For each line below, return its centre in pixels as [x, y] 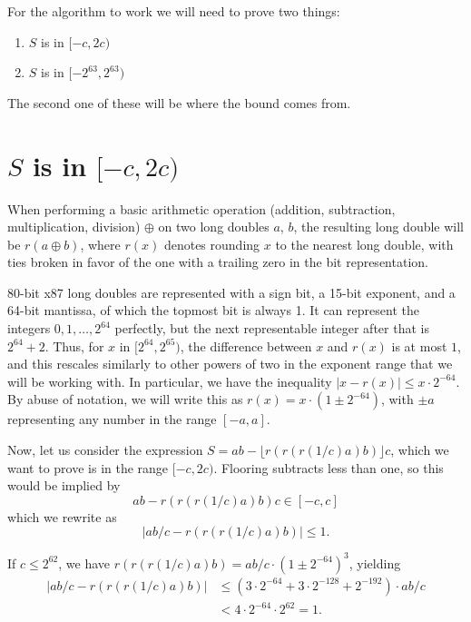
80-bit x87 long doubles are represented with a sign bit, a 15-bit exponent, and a [231, 292]
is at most [419, 346]
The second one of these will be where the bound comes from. [179, 102]
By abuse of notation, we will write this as [125, 399]
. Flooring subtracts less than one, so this [329, 467]
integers [29, 328]
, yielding [375, 563]
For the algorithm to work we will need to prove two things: [174, 11]
